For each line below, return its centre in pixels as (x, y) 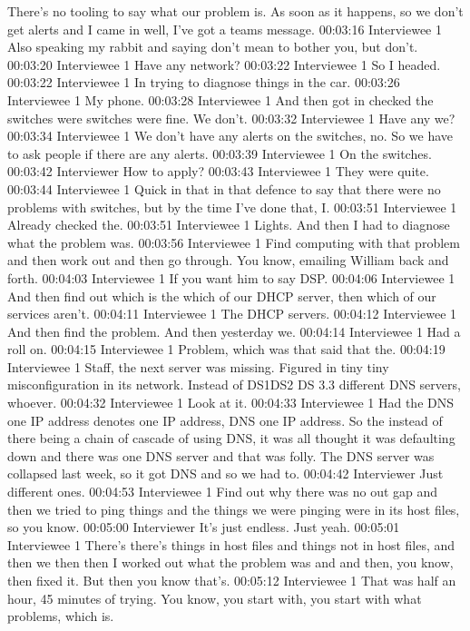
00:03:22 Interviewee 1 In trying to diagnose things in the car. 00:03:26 (204, 82)
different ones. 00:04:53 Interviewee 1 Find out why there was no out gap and (223, 492)
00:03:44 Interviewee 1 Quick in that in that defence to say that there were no (224, 188)
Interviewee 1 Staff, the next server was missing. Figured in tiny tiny (198, 366)
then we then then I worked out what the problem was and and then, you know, (230, 562)
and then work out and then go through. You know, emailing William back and (228, 260)
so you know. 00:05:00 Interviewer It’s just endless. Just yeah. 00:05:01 (204, 527)
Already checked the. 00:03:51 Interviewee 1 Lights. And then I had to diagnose (229, 225)
